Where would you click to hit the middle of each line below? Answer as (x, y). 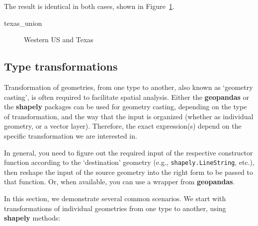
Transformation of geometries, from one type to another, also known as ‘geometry (129, 87)
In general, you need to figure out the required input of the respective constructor (129, 152)
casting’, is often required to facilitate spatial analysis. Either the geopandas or (127, 97)
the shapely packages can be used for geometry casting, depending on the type (126, 107)
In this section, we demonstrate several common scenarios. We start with (115, 198)
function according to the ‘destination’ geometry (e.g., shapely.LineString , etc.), (129, 162)
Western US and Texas (59, 39)
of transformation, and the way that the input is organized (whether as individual (129, 116)
